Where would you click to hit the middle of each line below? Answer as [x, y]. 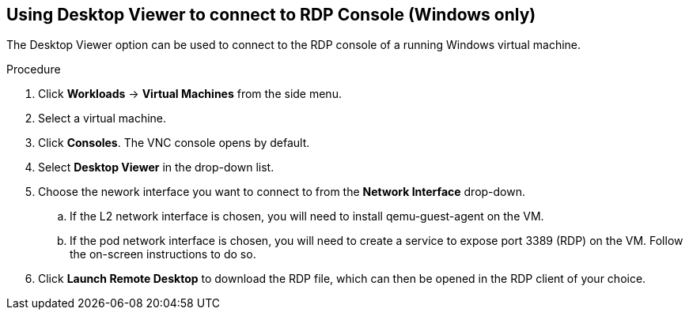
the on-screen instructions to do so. [163, 254]
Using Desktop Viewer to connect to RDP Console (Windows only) [271, 15]
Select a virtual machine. [102, 118]
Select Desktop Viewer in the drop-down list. [156, 167]
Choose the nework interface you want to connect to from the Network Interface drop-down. [282, 192]
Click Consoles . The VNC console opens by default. [174, 143]
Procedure [34, 70]
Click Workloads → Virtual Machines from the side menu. [190, 94]
